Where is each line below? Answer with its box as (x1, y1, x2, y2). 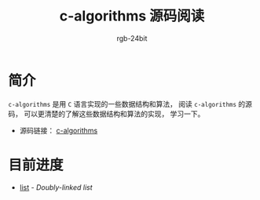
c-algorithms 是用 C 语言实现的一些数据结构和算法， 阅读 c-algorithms (8, 99, 237, 108)
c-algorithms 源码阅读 (59, 7, 205, 25)
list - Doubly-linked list (19, 182, 93, 192)
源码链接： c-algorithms (19, 125, 98, 135)
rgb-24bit (116, 33, 148, 43)
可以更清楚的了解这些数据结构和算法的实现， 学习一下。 (23, 109, 205, 118)
